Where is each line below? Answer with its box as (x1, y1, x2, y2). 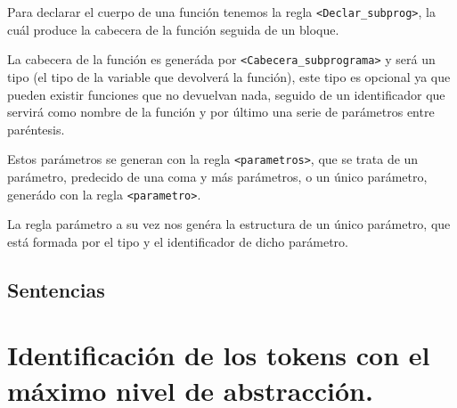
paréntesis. (7, 119, 65, 138)
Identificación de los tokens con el (7, 337, 430, 373)
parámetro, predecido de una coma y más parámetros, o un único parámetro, (7, 167, 428, 185)
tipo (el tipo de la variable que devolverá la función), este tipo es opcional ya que (7, 67, 451, 86)
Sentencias (7, 275, 105, 303)
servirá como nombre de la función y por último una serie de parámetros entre (7, 102, 435, 121)
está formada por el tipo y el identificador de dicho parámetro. (7, 232, 348, 250)
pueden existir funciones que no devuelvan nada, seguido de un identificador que (7, 85, 445, 103)
